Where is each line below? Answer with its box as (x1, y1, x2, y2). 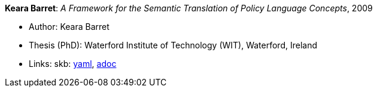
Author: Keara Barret (29, 22, 110, 32)
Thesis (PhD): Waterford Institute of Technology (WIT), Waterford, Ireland (29, 40, 317, 50)
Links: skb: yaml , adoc (29, 59, 117, 69)
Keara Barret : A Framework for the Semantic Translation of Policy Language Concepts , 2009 (5, 3, 373, 13)
